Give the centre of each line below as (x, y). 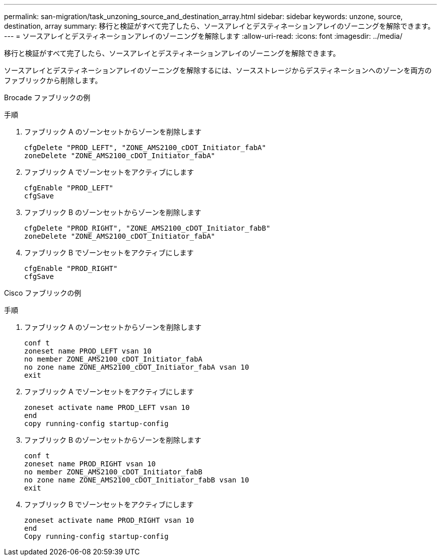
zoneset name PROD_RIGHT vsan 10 (90, 464)
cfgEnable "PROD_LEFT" (69, 188)
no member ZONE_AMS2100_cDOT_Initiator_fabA (114, 359)
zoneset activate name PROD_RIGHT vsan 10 (109, 520)
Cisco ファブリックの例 (43, 293)
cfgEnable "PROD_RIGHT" (71, 268)
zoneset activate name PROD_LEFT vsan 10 (107, 407)
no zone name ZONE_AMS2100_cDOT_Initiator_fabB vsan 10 (137, 480)
